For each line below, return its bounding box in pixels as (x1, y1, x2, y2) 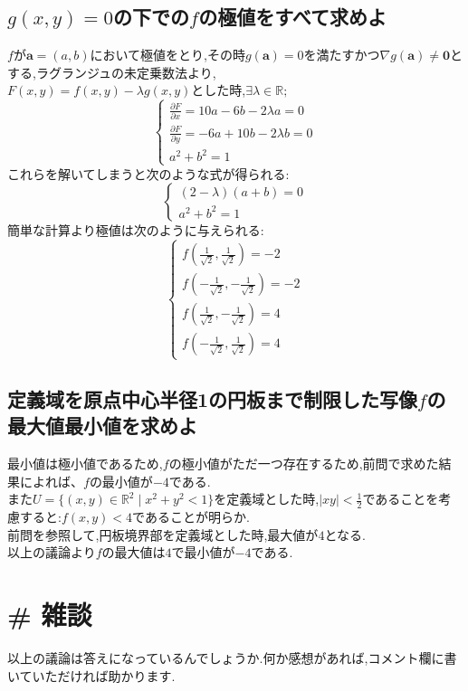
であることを (362, 489, 439, 508)
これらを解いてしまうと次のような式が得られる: (7, 164, 290, 183)
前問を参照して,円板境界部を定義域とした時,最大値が (7, 525, 319, 544)
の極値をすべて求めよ (198, 3, 387, 31)
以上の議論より (7, 543, 96, 562)
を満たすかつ (303, 45, 380, 64)
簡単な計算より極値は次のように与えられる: (7, 221, 264, 240)
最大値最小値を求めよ (7, 412, 197, 440)
